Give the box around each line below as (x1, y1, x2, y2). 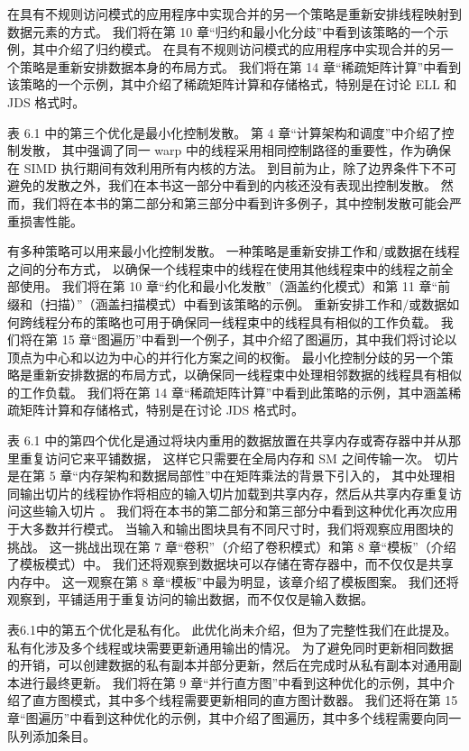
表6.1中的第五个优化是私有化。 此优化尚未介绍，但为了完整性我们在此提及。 (7, 620, 457, 638)
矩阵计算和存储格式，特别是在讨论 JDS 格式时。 (19, 400, 304, 419)
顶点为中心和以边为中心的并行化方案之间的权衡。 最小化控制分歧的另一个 (7, 347, 441, 366)
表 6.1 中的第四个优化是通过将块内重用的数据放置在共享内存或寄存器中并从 (7, 431, 449, 450)
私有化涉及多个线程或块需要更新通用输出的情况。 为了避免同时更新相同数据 (7, 637, 454, 656)
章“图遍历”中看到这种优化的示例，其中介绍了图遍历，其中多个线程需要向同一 (7, 708, 462, 727)
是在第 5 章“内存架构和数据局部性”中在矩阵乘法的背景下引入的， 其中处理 (7, 466, 443, 485)
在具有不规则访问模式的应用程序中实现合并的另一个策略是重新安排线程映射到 (7, 5, 462, 23)
